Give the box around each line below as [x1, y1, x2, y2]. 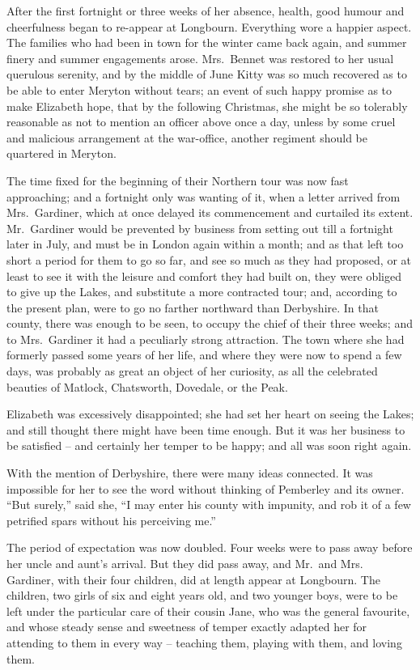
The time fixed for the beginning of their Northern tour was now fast [6, 172, 349, 189]
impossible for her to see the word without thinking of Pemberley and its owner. [6, 480, 405, 497]
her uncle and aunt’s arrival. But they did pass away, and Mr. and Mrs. [6, 555, 363, 571]
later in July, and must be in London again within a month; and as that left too [6, 235, 404, 252]
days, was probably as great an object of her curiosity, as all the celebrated [6, 363, 378, 380]
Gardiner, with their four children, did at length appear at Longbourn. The [6, 570, 380, 587]
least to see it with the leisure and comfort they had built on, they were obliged [6, 267, 401, 284]
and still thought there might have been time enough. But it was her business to [6, 421, 405, 438]
